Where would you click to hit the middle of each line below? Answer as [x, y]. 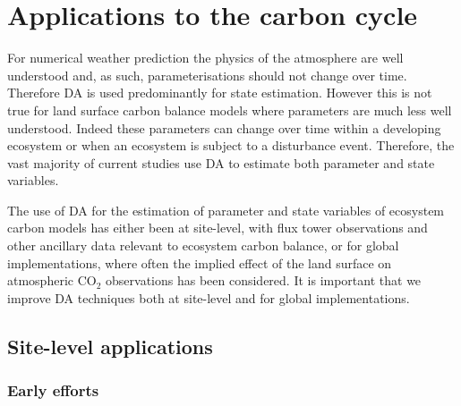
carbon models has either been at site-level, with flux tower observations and [218, 228]
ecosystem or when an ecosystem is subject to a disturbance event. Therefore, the [231, 145]
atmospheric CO [52, 280]
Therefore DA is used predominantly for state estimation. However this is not [220, 93]
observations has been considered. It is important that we [264, 280]
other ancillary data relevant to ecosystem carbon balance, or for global [203, 245]
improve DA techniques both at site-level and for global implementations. [209, 297]
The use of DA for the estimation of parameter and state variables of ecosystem [226, 210]
